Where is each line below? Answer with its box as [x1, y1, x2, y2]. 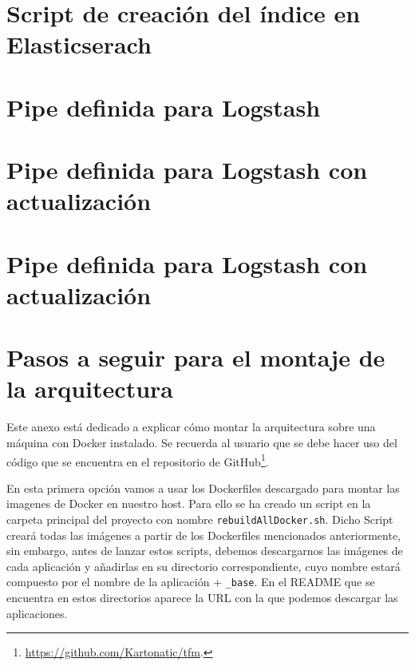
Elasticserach [6, 28, 152, 61]
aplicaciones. [6, 605, 68, 621]
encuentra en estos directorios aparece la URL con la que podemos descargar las [6, 589, 398, 606]
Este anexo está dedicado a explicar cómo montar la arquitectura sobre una [6, 418, 376, 435]
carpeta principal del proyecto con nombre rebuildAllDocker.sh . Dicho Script [6, 511, 393, 527]
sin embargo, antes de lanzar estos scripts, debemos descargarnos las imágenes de [6, 542, 403, 559]
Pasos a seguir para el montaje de [6, 341, 385, 374]
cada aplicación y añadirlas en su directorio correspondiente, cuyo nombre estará [6, 557, 401, 574]
